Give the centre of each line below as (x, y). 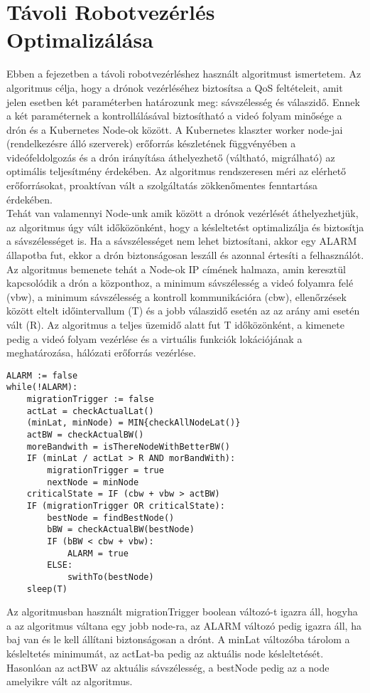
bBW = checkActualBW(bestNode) (121, 530)
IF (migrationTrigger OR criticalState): (126, 506)
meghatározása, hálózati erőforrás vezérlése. (101, 353)
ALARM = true (98, 553)
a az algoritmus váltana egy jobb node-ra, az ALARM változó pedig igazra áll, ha (184, 625)
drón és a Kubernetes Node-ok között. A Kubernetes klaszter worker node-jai (175, 129)
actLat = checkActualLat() (90, 411)
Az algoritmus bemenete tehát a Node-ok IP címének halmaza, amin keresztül (176, 269)
